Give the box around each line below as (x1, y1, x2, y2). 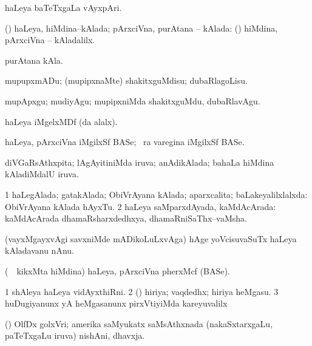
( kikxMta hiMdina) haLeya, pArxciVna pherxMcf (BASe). (5, 264, 230, 277)
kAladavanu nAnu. (5, 244, 74, 257)
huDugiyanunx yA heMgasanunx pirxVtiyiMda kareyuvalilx (5, 297, 228, 310)
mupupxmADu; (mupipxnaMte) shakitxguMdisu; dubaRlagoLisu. (5, 74, 248, 87)
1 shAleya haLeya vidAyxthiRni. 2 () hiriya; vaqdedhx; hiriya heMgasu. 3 (5, 285, 279, 297)
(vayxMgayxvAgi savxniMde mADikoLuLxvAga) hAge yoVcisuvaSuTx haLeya (5, 232, 297, 245)
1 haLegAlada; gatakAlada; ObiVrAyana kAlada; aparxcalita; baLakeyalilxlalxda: (5, 188, 308, 200)
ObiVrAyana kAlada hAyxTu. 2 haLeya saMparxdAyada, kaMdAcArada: (5, 200, 276, 212)
